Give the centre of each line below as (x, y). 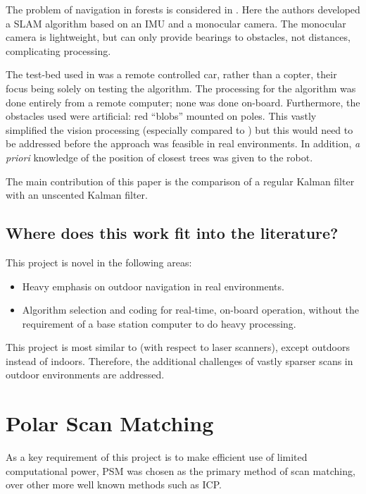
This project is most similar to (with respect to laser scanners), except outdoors (178, 347)
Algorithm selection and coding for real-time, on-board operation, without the (191, 310)
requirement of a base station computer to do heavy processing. (159, 323)
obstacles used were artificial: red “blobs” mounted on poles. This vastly (161, 116)
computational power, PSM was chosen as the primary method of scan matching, (181, 470)
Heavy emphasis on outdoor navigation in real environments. (153, 286)
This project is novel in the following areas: (99, 262)
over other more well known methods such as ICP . (114, 484)
